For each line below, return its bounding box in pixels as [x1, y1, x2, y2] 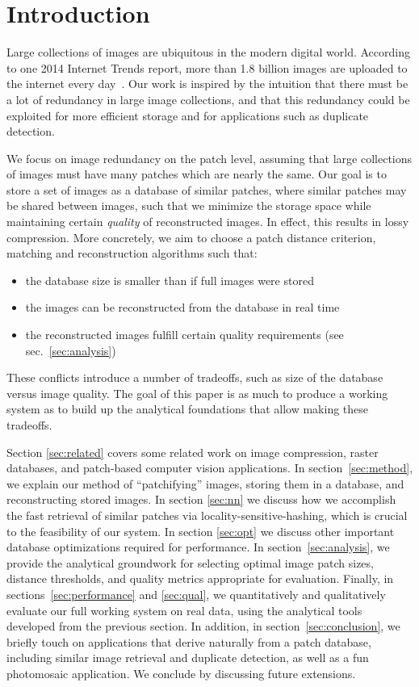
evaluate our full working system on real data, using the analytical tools [6, 601, 362, 618]
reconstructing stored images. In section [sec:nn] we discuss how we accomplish [6, 491, 396, 508]
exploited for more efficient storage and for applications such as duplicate [6, 107, 369, 124]
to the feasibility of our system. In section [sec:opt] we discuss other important [6, 522, 395, 539]
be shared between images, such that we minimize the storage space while [6, 197, 371, 214]
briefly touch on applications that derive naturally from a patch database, [6, 633, 371, 650]
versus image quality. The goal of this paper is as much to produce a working [6, 384, 388, 401]
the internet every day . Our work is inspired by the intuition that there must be [6, 75, 409, 92]
